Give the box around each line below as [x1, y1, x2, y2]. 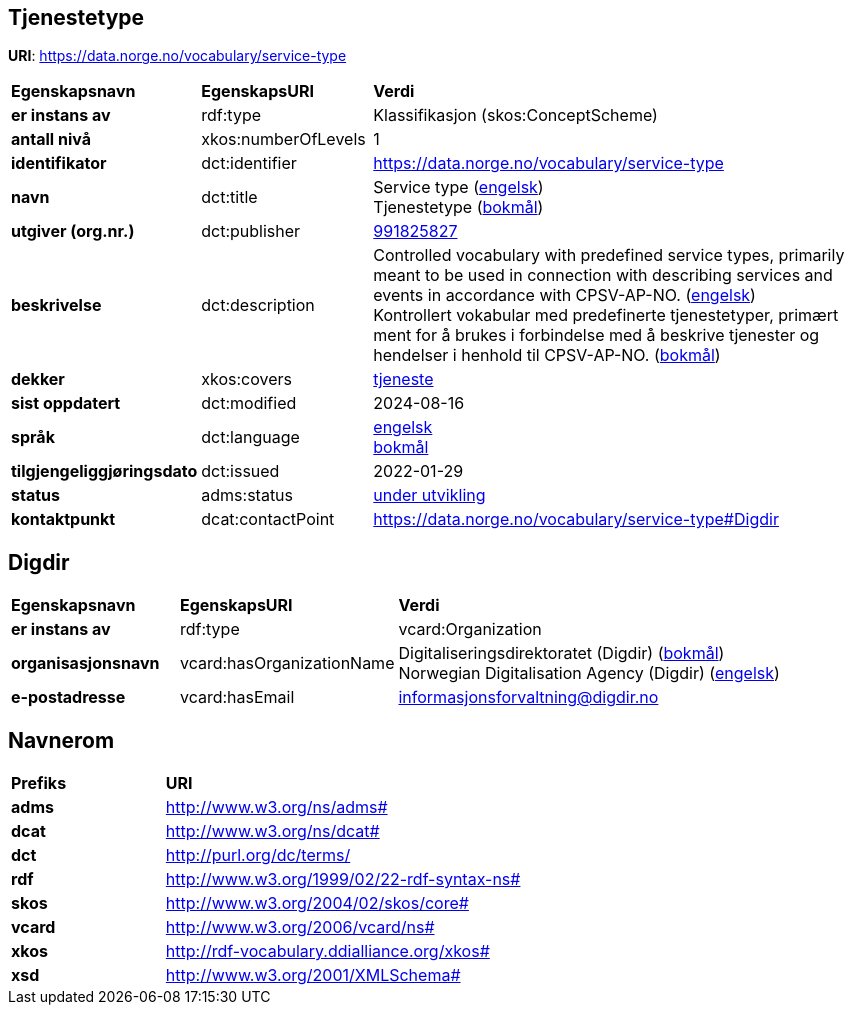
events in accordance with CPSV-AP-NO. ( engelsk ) [373, 285, 756, 306]
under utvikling [373, 485, 486, 506]
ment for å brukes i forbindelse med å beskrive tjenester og [373, 325, 820, 346]
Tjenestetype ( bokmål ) [373, 197, 544, 218]
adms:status [201, 485, 294, 506]
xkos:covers [201, 369, 292, 390]
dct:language [201, 427, 300, 448]
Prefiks [11, 773, 67, 794]
